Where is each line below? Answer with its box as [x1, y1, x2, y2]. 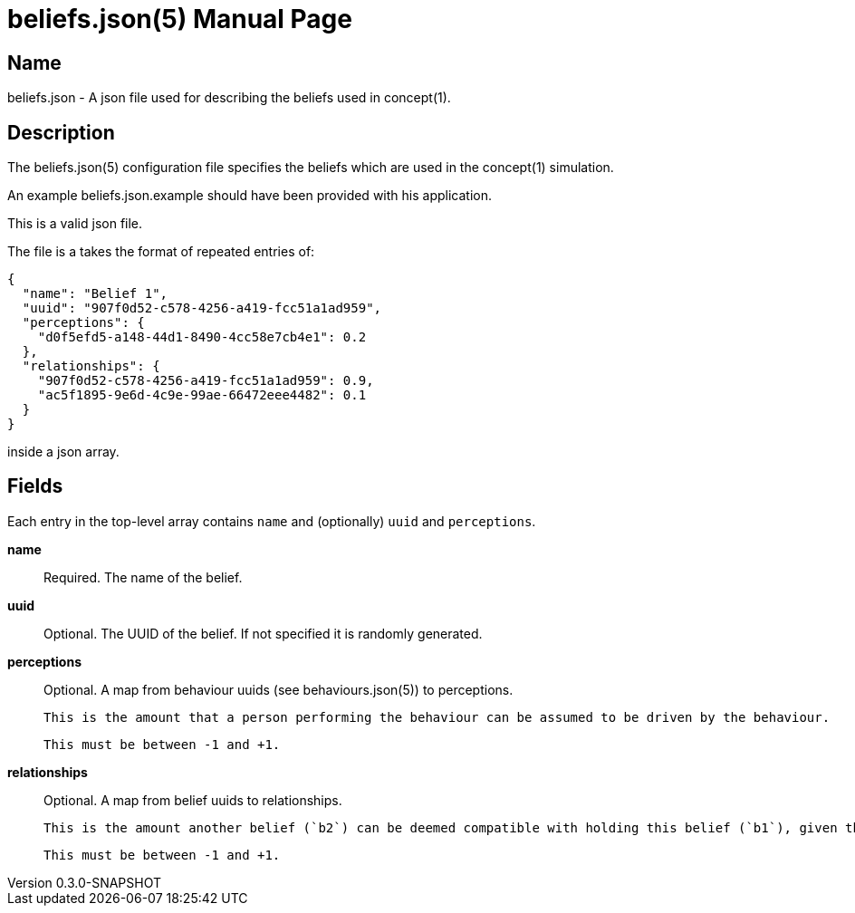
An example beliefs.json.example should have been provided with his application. [7, 187, 492, 204]
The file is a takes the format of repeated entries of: [7, 244, 315, 260]
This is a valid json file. [7, 216, 143, 232]
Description [7, 120, 115, 144]
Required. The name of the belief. [43, 569, 243, 585]
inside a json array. [7, 444, 120, 460]
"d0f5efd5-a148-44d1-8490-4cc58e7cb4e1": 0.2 [37, 330, 367, 345]
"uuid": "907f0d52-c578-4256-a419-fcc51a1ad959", [22, 301, 382, 316]
